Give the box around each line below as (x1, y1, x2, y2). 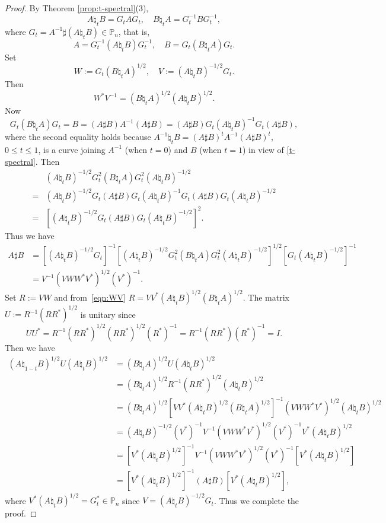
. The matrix (243, 291, 289, 303)
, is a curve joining (38, 143, 106, 155)
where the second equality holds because (5, 130, 151, 143)
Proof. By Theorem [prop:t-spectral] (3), (5, 2, 149, 14)
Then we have (5, 341, 55, 353)
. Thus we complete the (213, 494, 299, 506)
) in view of (242, 143, 284, 155)
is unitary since (80, 308, 136, 320)
